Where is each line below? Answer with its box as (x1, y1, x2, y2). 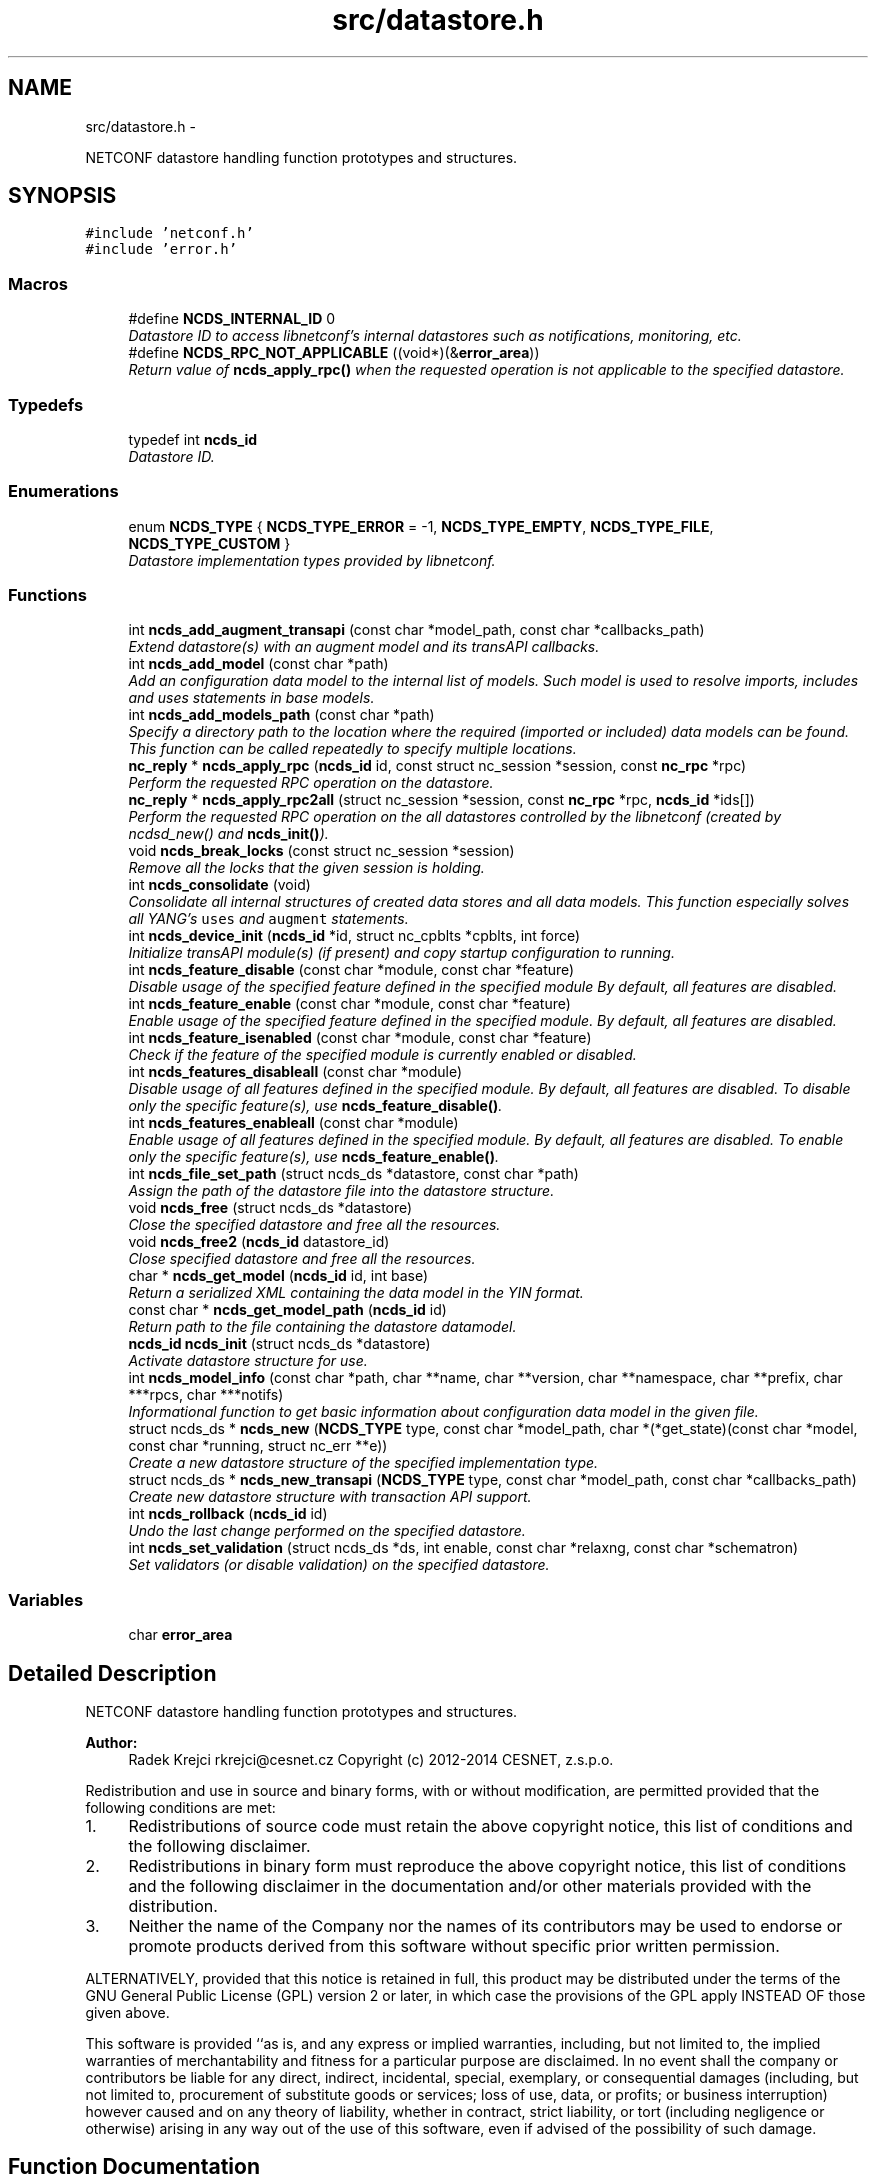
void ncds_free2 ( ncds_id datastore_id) (128, 1233, 390, 1251)
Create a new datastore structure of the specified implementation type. (128, 1454, 599, 1472)
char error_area (128, 1626, 233, 1644)
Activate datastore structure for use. (128, 1352, 368, 1370)
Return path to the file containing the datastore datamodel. (128, 1318, 517, 1336)
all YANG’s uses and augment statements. (128, 910, 409, 928)
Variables (8, 1589, 84, 1610)
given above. (85, 2004, 170, 2022)
